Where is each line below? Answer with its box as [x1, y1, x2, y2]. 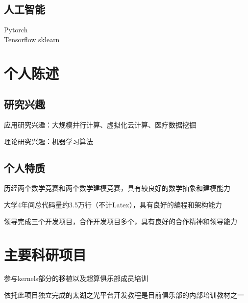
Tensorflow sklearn [4, 34, 60, 44]
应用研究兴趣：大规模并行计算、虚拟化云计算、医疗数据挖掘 [4, 119, 196, 129]
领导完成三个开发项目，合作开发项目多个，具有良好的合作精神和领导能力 [4, 216, 237, 226]
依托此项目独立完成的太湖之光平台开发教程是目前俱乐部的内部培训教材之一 [4, 289, 244, 300]
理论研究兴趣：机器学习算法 [4, 136, 93, 146]
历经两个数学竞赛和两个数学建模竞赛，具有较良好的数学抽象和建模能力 [4, 183, 230, 193]
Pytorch [4, 25, 28, 35]
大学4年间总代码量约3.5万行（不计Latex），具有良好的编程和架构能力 [4, 199, 222, 209]
